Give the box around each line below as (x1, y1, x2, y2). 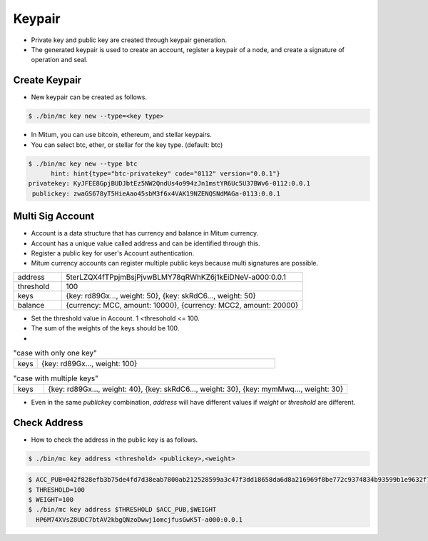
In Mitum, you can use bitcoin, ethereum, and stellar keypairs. (31, 131, 212, 139)
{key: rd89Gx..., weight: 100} (41, 359, 138, 369)
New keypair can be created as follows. (31, 93, 148, 101)
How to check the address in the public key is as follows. (31, 435, 198, 444)
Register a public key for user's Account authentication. (31, 249, 195, 258)
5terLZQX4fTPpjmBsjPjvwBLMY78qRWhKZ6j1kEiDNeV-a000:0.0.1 (65, 272, 287, 282)
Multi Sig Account (13, 211, 95, 223)
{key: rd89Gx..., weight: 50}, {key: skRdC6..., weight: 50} (65, 290, 256, 300)
